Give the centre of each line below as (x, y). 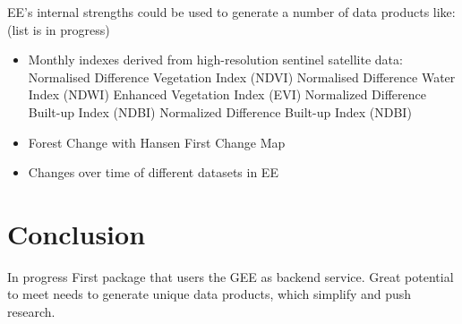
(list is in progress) (59, 29)
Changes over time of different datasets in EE (153, 172)
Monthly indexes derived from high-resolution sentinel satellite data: (215, 60)
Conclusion (77, 233)
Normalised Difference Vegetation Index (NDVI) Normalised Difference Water (242, 77)
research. (31, 312)
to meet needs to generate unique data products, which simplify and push (210, 294)
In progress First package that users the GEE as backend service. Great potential (231, 276)
